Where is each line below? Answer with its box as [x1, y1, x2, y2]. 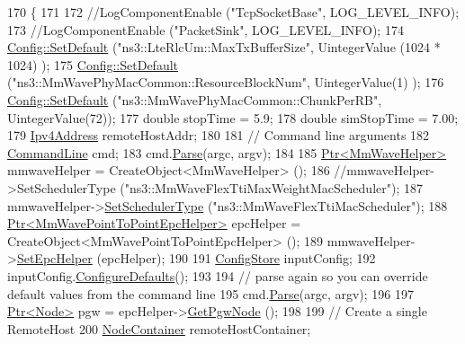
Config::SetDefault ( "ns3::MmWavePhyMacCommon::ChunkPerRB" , [7, 90, 382, 109]
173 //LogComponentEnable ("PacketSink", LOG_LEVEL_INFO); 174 [7, 20, 404, 39]
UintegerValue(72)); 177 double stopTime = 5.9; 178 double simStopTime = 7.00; [7, 108, 459, 127]
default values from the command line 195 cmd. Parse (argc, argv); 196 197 [7, 284, 415, 303]
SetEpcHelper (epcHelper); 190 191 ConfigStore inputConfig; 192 [16, 249, 376, 268]
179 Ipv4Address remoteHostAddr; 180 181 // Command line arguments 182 [7, 126, 430, 145]
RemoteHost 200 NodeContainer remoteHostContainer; [7, 319, 311, 338]
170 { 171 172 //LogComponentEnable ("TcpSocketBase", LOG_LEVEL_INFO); [7, 3, 460, 21]
